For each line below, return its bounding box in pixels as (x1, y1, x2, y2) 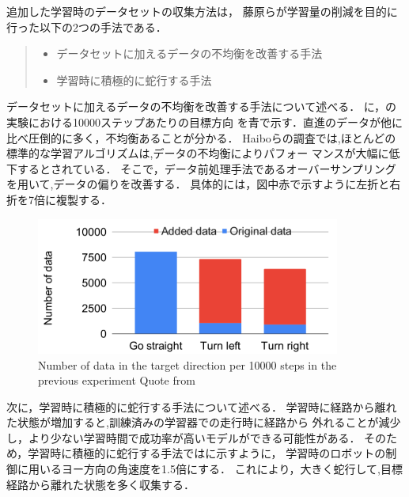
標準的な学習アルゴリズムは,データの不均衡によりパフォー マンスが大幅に (6, 145, 389, 161)
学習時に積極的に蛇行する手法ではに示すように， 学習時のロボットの (28, 445, 386, 461)
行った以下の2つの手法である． (6, 18, 167, 35)
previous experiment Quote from (38, 372, 195, 389)
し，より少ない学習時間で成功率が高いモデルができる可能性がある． (6, 429, 361, 446)
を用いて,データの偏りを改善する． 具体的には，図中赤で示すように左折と (6, 176, 390, 192)
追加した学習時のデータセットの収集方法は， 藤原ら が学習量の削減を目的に (6, 3, 398, 19)
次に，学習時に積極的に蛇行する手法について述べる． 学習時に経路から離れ (6, 398, 397, 415)
